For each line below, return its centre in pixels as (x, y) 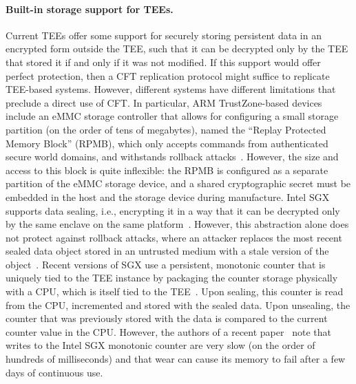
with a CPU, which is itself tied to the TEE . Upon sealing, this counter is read (175, 291)
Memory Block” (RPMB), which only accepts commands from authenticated (167, 143)
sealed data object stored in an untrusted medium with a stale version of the (167, 251)
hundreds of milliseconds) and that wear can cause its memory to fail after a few (176, 359)
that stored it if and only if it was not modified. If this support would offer (163, 62)
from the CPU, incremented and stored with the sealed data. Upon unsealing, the (178, 305)
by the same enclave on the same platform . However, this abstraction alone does (177, 224)
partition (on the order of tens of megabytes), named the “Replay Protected (166, 129)
